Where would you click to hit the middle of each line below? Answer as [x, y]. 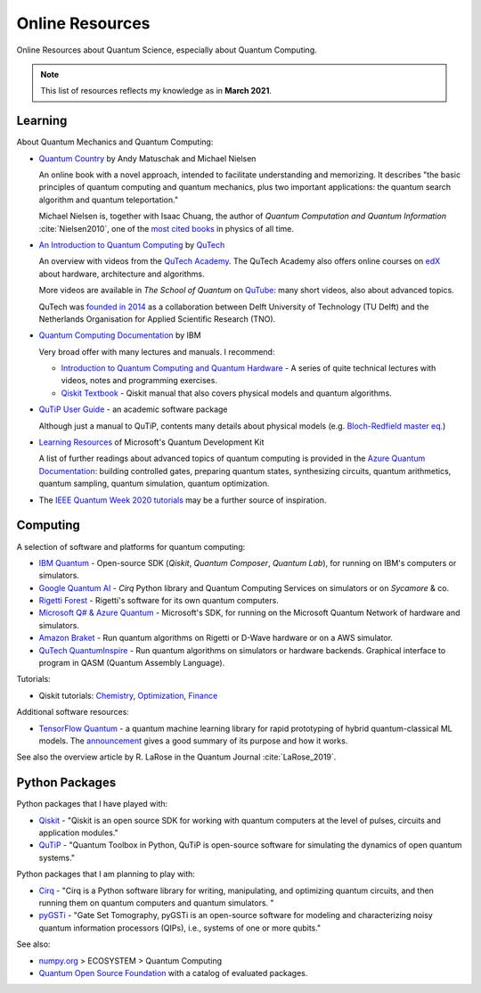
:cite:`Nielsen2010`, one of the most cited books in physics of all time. [166, 228]
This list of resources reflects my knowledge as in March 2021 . [156, 91]
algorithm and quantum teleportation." [108, 200]
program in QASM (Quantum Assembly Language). [132, 663]
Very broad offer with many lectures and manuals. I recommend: [157, 351]
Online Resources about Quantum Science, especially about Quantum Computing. [167, 50]
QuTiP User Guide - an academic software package [133, 409]
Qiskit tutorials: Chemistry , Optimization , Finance [128, 695]
